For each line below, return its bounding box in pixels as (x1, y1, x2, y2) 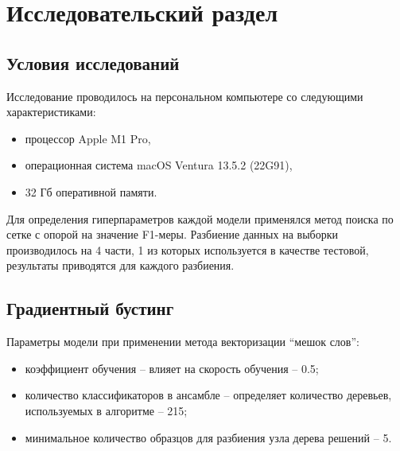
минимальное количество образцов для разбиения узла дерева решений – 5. (25, 429, 392, 445)
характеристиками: (6, 103, 96, 120)
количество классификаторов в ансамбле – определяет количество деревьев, (25, 387, 392, 403)
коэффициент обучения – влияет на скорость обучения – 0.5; (25, 360, 319, 376)
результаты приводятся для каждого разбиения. (6, 257, 235, 274)
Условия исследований (6, 50, 180, 75)
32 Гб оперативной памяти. (25, 183, 157, 200)
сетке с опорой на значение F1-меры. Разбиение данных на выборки (6, 226, 338, 243)
